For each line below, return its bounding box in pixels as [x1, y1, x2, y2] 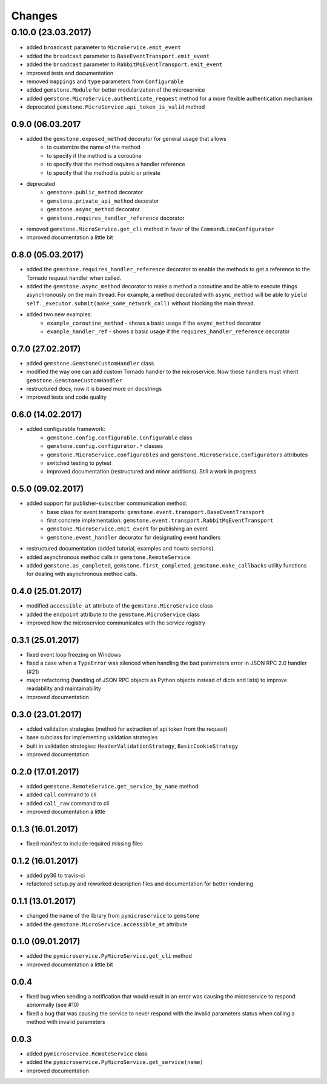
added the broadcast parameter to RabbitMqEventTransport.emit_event [26, 61, 223, 68]
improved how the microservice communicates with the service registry [26, 619, 206, 626]
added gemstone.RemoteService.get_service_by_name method [26, 782, 199, 790]
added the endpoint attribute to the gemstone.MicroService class [26, 611, 200, 618]
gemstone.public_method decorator [47, 189, 144, 196]
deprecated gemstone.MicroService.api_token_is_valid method [26, 103, 205, 110]
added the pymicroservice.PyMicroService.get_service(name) [26, 1059, 203, 1066]
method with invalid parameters [26, 1018, 105, 1025]
